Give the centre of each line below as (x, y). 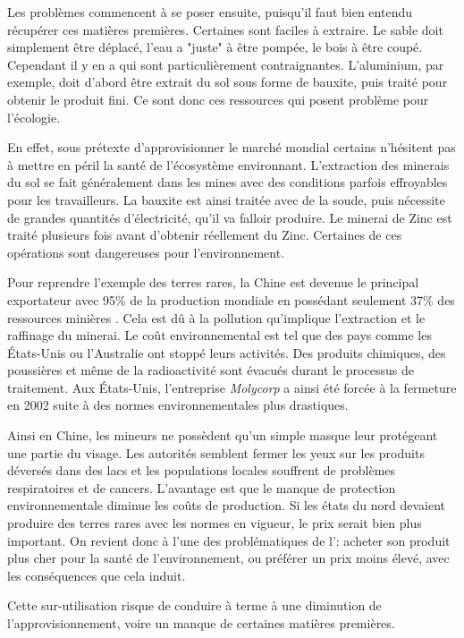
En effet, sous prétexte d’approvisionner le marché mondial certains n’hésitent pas (232, 147)
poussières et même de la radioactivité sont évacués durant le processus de (211, 370)
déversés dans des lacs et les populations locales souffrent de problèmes (202, 470)
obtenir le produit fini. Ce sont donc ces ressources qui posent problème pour (218, 99)
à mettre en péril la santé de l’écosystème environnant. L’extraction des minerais (228, 164)
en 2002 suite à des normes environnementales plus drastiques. (178, 405)
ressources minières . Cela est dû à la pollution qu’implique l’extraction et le (216, 317)
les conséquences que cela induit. (97, 575)
